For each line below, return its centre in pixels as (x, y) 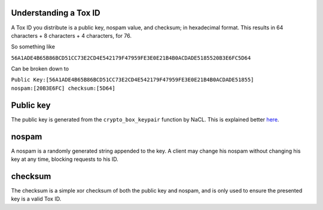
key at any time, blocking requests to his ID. (65, 159)
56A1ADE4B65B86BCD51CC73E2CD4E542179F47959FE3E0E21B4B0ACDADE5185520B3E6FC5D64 (131, 58)
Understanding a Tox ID (56, 13)
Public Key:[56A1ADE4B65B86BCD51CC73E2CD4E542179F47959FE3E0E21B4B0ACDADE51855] (132, 80)
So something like (33, 47)
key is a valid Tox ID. (36, 199)
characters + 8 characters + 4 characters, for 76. (71, 35)
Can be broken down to (40, 69)
